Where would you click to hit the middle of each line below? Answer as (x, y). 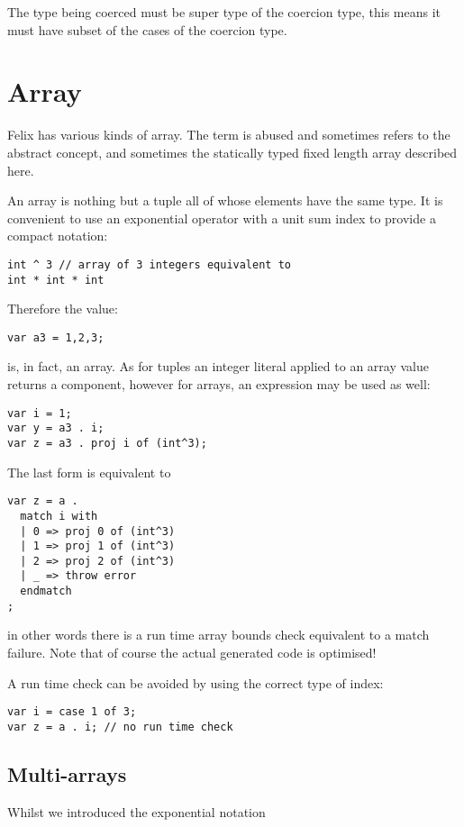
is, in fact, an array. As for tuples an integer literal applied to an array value (218, 366)
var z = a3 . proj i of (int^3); (107, 443)
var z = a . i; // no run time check (120, 727)
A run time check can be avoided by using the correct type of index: (196, 682)
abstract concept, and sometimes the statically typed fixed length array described (232, 152)
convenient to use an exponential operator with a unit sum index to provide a (222, 218)
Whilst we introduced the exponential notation (136, 811)
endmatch (46, 591)
